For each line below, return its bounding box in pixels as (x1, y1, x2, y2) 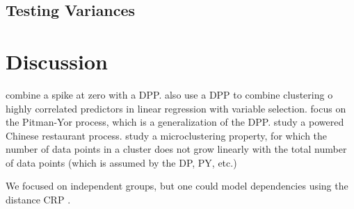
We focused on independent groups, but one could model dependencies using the (6, 178, 348, 193)
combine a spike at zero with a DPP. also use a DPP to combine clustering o (6, 87, 333, 101)
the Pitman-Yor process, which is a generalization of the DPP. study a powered (6, 115, 344, 129)
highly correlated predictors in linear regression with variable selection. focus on (6, 101, 346, 115)
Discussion (6, 47, 108, 75)
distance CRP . (6, 192, 71, 207)
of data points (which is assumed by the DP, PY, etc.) (6, 155, 237, 169)
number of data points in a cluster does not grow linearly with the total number (6, 142, 347, 156)
